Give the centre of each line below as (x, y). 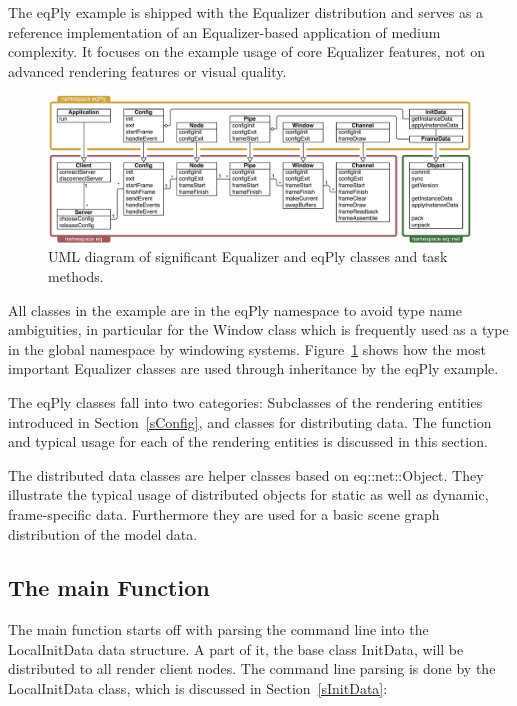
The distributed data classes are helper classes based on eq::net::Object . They (246, 474)
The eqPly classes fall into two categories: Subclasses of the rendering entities (245, 401)
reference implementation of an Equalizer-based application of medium (224, 31)
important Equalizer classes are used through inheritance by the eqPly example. (253, 368)
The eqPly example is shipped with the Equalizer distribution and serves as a (246, 12)
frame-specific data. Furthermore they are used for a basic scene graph (224, 513)
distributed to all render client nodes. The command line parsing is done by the (252, 668)
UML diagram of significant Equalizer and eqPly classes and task (248, 256)
